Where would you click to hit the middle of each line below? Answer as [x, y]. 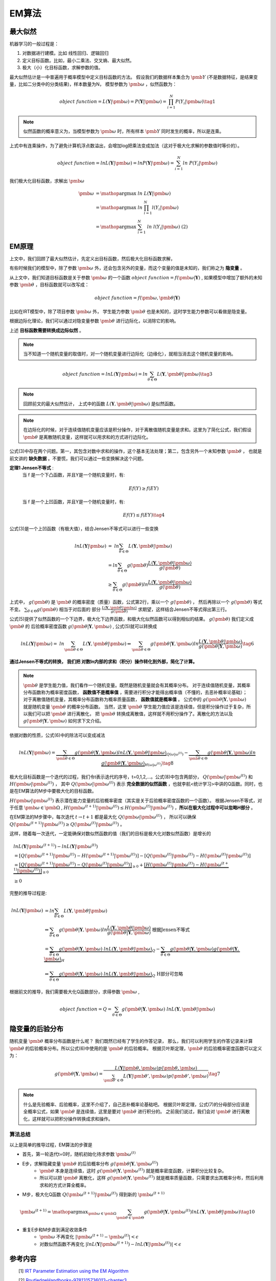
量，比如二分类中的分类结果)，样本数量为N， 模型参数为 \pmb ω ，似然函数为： [93, 84]
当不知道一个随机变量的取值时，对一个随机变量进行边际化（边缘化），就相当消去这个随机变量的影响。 [130, 354]
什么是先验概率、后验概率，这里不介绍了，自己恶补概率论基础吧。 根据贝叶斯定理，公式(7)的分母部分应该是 [136, 1104]
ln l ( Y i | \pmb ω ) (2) [167, 227]
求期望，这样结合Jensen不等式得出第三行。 [183, 609]
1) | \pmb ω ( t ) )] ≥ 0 [31, 871]
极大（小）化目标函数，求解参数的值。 [63, 68]
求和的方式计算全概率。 [64, 1185]
